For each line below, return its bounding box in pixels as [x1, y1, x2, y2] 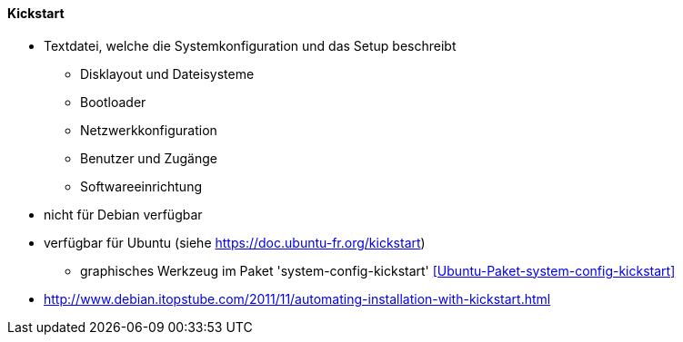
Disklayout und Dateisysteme [80, 65, 255, 82]
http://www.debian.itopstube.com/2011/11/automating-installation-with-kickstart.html [44, 290, 551, 307]
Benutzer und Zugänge [80, 150, 217, 166]
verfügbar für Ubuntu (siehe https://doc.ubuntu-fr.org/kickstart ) [44, 234, 426, 250]
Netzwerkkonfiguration [80, 122, 217, 138]
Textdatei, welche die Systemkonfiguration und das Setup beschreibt [44, 37, 457, 54]
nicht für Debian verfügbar [44, 206, 203, 222]
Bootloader [80, 93, 146, 110]
